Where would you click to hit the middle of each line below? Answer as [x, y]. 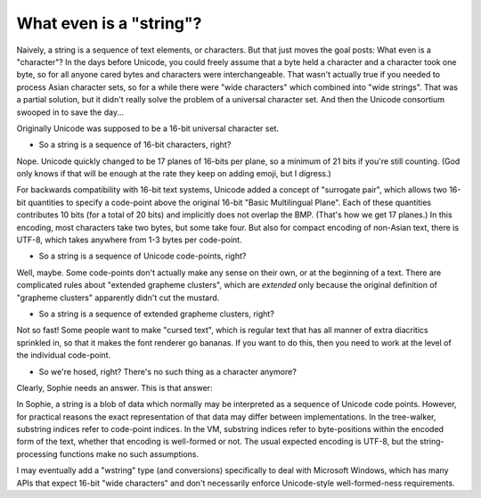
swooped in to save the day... [70, 112]
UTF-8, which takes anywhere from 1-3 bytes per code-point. [129, 240]
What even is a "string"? [109, 23]
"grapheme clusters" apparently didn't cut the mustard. [118, 298]
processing [37, 453]
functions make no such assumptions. [129, 453]
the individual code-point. [64, 355]
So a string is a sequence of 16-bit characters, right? [135, 145]
